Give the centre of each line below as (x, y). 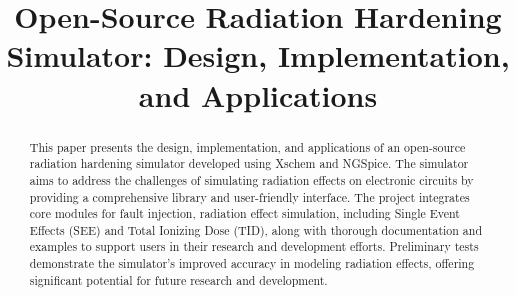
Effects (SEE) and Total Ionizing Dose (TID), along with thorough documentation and (256, 229)
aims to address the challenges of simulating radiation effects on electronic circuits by (251, 179)
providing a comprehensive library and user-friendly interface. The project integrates (249, 196)
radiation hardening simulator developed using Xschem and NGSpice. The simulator (249, 163)
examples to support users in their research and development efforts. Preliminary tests (254, 246)
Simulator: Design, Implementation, (258, 55)
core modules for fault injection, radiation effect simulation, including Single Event (244, 213)
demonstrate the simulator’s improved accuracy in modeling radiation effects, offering (252, 263)
